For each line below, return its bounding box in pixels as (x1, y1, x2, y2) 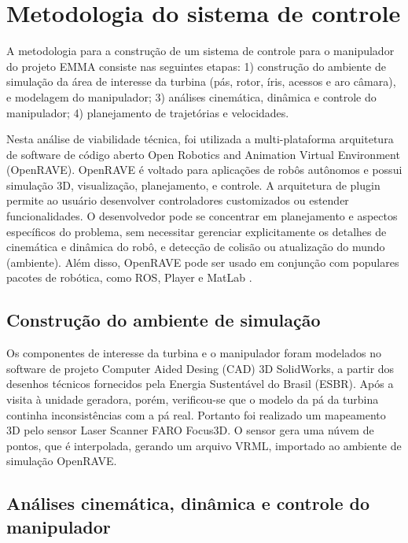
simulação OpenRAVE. (6, 452, 117, 469)
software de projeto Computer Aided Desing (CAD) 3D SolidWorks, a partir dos (6, 360, 395, 376)
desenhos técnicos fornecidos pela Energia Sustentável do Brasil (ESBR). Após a (6, 375, 394, 392)
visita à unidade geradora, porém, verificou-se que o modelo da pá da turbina (6, 391, 379, 408)
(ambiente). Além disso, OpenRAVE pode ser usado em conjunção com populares (6, 253, 399, 270)
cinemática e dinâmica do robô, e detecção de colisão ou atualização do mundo (6, 238, 385, 255)
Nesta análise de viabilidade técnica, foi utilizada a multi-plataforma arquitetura (6, 131, 394, 147)
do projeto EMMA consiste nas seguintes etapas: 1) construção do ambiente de (6, 57, 386, 74)
